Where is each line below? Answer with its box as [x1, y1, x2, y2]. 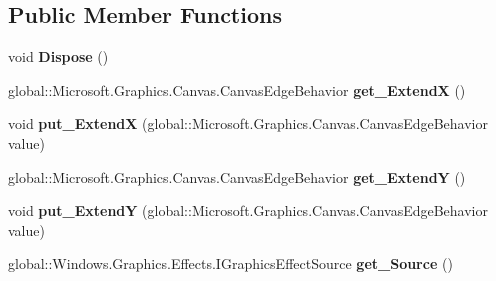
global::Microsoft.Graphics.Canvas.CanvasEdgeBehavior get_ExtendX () [8, 79, 466, 100]
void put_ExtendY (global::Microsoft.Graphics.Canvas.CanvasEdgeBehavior [8, 200, 488, 221]
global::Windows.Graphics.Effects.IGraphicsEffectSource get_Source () [8, 253, 453, 274]
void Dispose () [8, 46, 109, 67]
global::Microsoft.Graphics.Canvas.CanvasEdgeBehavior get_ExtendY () [8, 166, 466, 187]
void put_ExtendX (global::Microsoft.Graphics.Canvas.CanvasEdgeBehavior [8, 113, 488, 134]
